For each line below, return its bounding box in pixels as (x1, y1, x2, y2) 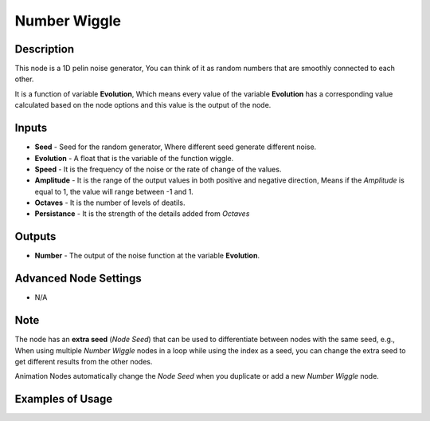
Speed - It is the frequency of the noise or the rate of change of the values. (34, 164, 282, 174)
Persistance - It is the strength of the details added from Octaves (34, 209, 250, 218)
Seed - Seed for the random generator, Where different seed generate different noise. (34, 142, 317, 151)
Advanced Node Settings (14, 272, 143, 285)
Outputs (14, 230, 57, 243)
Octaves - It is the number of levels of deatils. (34, 198, 186, 207)
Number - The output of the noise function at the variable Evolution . (34, 251, 260, 261)
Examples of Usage (14, 392, 113, 406)
